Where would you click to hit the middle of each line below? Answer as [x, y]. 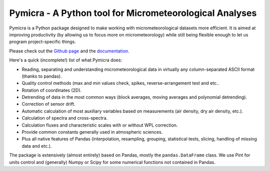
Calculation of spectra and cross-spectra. [65, 118]
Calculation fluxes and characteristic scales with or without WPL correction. [100, 125]
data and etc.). [37, 146]
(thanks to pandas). [42, 76]
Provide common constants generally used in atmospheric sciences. [92, 132]
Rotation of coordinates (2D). [52, 90]
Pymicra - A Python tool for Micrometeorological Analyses [133, 13]
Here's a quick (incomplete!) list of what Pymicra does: [66, 60]
